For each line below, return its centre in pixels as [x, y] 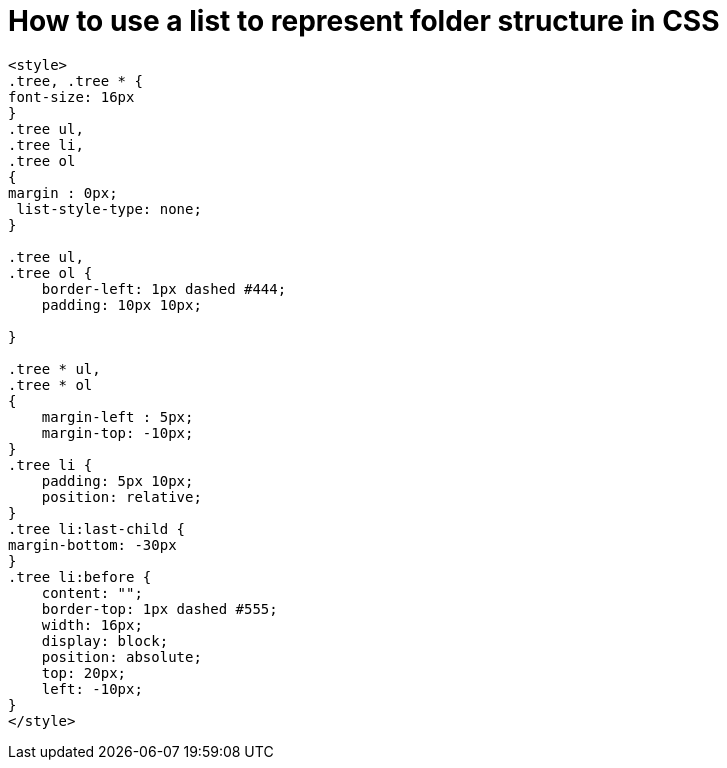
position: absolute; [121, 656]
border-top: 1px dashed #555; [159, 608]
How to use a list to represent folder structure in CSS [364, 21]
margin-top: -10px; [117, 432]
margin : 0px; [63, 192]
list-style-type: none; [109, 208]
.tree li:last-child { [97, 528]
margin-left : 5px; [117, 416]
